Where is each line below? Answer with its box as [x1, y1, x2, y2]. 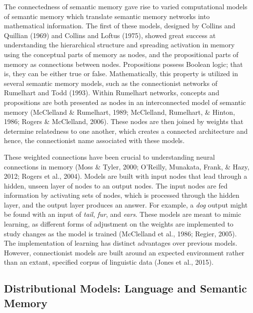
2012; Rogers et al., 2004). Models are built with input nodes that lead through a [4, 171, 247, 181]
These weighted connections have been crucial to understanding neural [4, 151, 215, 162]
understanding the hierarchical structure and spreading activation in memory [4, 40, 235, 50]
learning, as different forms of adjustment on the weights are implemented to [4, 219, 233, 229]
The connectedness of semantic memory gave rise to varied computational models [4, 1, 248, 11]
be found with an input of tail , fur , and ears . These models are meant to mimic [4, 209, 241, 219]
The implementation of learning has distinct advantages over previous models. [4, 238, 237, 248]
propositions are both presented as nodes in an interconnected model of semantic [4, 97, 246, 107]
